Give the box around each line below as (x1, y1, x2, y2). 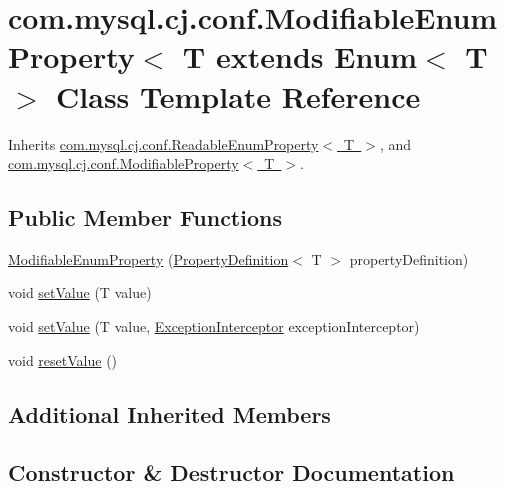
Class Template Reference (56, 75, 421, 116)
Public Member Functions (8, 202, 282, 233)
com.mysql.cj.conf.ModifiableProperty (8, 153, 239, 174)
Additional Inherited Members (8, 398, 331, 429)
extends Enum (215, 36, 418, 77)
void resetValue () (8, 349, 118, 370)
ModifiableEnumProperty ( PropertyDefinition (8, 248, 289, 269)
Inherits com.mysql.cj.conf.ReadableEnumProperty (8, 133, 319, 154)
